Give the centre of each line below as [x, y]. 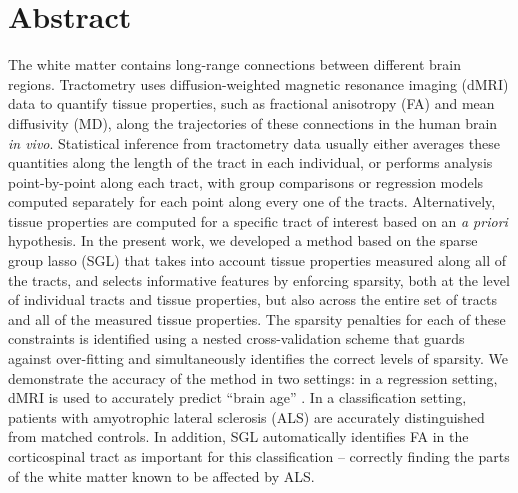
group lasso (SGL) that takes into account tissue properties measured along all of [257, 260]
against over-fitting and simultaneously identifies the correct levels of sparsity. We [258, 358]
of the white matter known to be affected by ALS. [161, 475]
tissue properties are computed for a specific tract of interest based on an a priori [258, 220]
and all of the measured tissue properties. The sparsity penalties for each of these [257, 318]
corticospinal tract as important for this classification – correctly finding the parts [259, 456]
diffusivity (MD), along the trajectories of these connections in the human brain [253, 122]
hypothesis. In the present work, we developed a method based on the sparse [243, 240]
